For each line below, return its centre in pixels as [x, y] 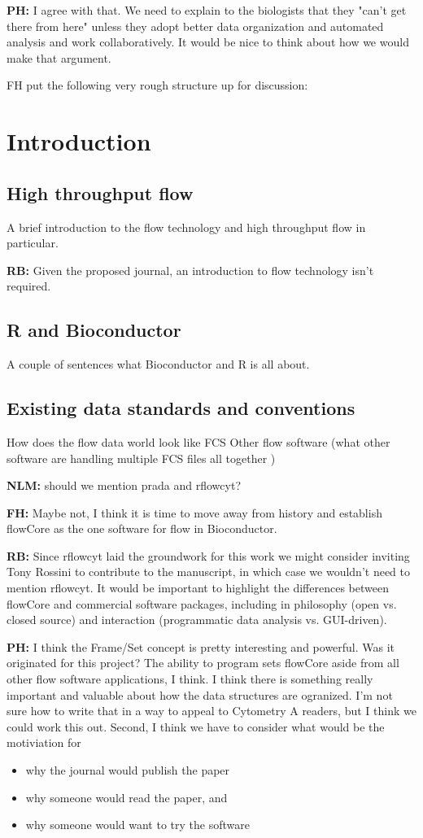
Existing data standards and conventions [181, 408]
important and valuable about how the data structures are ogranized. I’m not [200, 694]
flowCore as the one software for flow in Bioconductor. [142, 528]
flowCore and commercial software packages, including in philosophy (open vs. [202, 603]
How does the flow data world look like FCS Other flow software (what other [198, 441]
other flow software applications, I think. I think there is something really [190, 679]
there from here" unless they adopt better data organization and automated [195, 26]
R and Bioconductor [94, 330]
